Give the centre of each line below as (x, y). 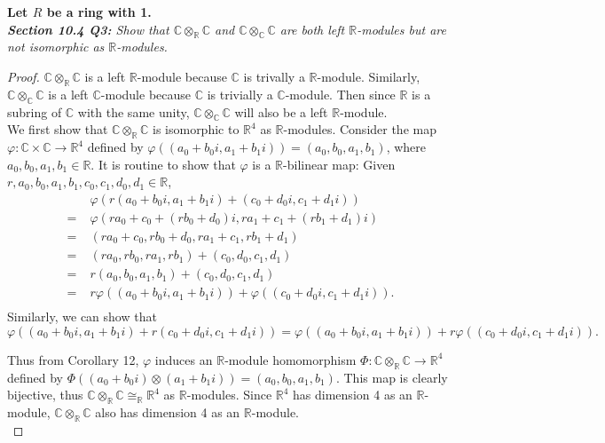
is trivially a (240, 94)
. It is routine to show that (163, 164)
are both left (312, 29)
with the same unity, (134, 111)
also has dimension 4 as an (168, 411)
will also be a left (281, 111)
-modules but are (401, 29)
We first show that (58, 129)
